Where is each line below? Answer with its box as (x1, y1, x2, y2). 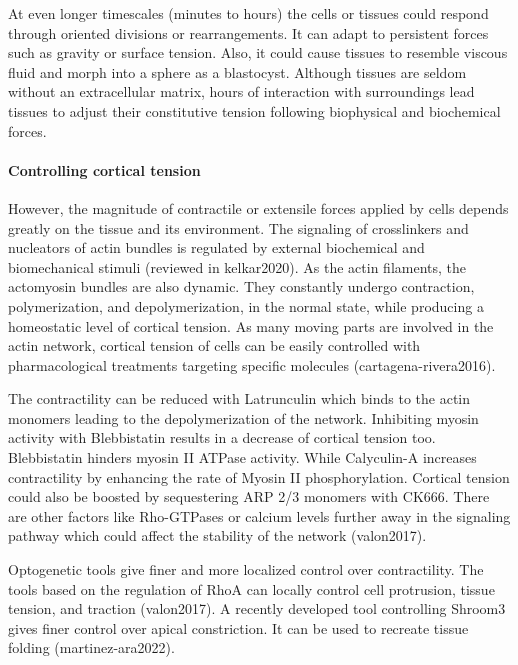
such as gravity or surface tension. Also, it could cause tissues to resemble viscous (8, 42, 508, 63)
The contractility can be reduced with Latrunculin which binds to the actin (8, 388, 471, 409)
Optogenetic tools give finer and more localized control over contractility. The (8, 559, 484, 580)
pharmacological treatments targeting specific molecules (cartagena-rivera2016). (8, 354, 496, 375)
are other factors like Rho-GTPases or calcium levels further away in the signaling (8, 505, 511, 526)
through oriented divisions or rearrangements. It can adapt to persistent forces (8, 22, 489, 43)
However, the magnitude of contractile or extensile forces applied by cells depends (8, 197, 509, 218)
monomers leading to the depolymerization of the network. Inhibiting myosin (8, 407, 479, 428)
